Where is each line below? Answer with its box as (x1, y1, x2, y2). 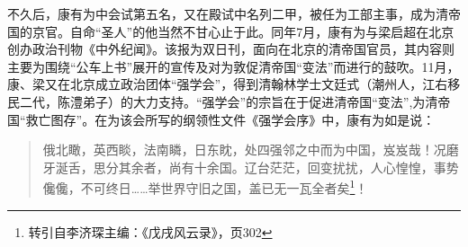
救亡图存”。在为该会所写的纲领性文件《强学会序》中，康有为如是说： (25, 110, 436, 128)
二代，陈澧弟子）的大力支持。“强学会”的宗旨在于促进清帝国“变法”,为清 (19, 92, 438, 110)
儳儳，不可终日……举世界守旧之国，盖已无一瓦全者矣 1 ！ (42, 176, 368, 197)
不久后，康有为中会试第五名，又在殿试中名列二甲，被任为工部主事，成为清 (7, 4, 448, 22)
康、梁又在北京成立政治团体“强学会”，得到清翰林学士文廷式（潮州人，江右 (7, 75, 448, 93)
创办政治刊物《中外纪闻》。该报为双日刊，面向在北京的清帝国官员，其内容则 (7, 40, 454, 58)
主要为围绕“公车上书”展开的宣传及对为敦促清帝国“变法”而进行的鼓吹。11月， (7, 57, 460, 75)
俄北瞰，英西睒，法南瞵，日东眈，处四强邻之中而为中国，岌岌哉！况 (42, 140, 446, 159)
